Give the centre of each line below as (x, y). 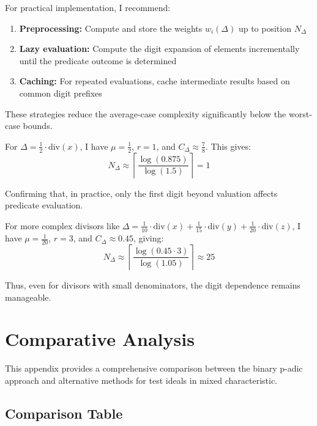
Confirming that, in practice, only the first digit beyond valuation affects (141, 193)
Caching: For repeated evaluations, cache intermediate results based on (155, 81)
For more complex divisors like (62, 225)
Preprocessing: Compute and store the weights (111, 28)
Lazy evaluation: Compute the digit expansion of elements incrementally (159, 49)
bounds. (38, 126)
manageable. (28, 297)
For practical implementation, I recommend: (88, 7)
